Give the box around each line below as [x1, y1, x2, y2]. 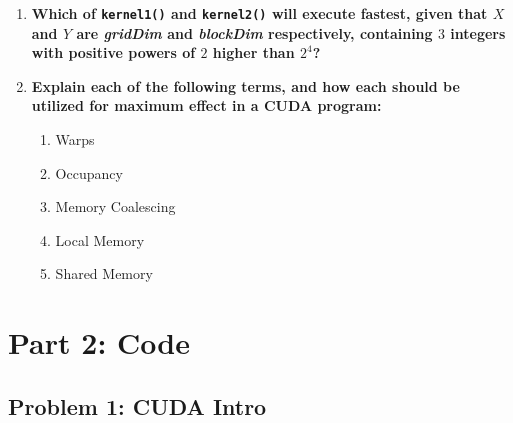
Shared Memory [55, 263, 153, 284]
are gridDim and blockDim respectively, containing [76, 22, 433, 43]
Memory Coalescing [55, 196, 176, 217]
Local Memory [55, 229, 145, 250]
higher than [212, 42, 295, 63]
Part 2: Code [8, 322, 190, 363]
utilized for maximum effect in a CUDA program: [31, 95, 382, 116]
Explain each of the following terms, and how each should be [31, 75, 460, 96]
